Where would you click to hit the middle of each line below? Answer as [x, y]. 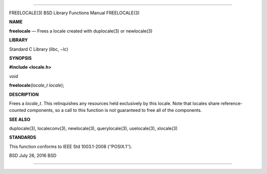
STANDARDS [23, 138]
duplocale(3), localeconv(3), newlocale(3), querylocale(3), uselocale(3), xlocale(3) [93, 129]
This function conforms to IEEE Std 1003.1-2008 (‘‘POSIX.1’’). [71, 146]
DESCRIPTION [24, 94]
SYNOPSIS [21, 58]
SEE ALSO [20, 119]
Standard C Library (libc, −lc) [39, 49]
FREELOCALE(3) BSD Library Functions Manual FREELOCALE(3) [74, 13]
